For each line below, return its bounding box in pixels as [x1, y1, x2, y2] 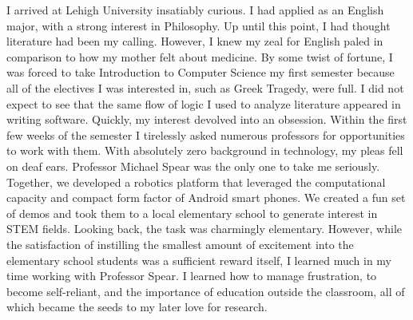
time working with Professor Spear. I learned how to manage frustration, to [6, 267, 377, 284]
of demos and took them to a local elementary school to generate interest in [6, 204, 378, 221]
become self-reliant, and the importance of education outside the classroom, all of [6, 282, 405, 299]
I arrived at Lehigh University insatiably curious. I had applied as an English [6, 2, 384, 18]
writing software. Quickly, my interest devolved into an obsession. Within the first [6, 111, 407, 128]
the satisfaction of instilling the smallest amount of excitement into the [6, 235, 354, 252]
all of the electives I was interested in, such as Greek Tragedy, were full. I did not [6, 79, 404, 96]
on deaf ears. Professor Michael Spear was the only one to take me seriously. [6, 157, 380, 174]
